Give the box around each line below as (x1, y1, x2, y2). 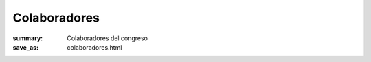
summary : (12, 34, 43, 42)
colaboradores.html (67, 43, 122, 51)
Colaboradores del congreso (67, 34, 148, 42)
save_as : (12, 43, 39, 51)
